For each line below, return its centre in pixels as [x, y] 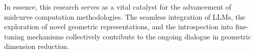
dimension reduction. [37, 46]
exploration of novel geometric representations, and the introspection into [119, 26]
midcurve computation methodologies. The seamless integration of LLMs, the [125, 16]
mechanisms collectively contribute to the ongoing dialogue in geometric [139, 36]
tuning [14, 36]
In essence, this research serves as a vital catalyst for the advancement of [118, 7]
